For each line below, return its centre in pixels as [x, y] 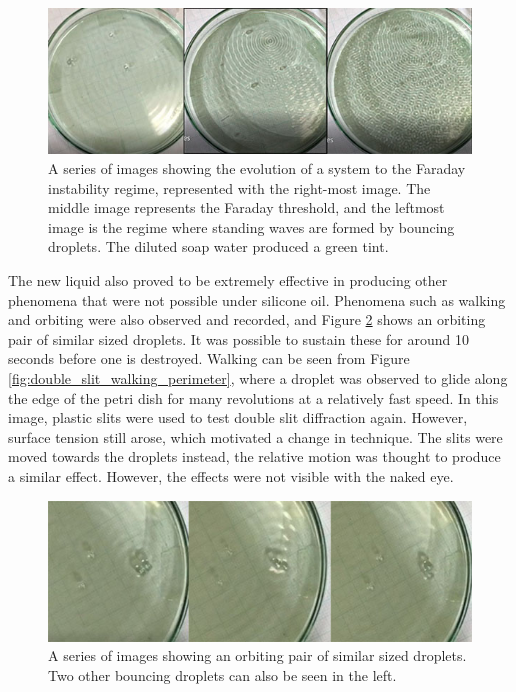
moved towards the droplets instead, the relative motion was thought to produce [254, 456]
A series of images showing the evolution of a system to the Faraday [257, 168]
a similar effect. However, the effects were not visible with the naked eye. [231, 475]
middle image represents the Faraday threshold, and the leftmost [246, 207]
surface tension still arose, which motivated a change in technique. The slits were [255, 436]
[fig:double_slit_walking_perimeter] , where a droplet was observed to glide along [258, 377]
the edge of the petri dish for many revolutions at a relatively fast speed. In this [253, 397]
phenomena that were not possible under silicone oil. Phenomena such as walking [257, 299]
